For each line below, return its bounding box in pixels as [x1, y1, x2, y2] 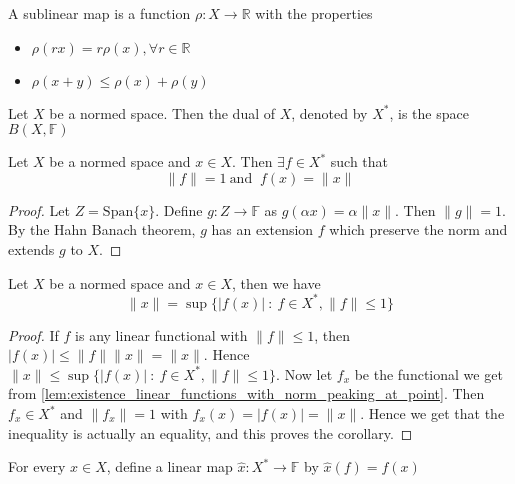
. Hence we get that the [360, 403, 505, 424]
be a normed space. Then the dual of [49, 102, 275, 123]
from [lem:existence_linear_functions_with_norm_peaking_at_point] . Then [8, 383, 485, 404]
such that [330, 151, 389, 172]
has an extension [211, 219, 314, 240]
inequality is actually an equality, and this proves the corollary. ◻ [8, 422, 413, 443]
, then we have [231, 272, 321, 293]
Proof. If [8, 324, 59, 345]
